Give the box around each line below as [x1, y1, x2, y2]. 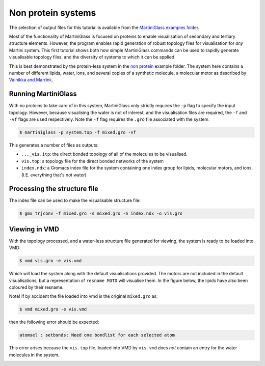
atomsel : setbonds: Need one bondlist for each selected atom [19, 332, 175, 338]
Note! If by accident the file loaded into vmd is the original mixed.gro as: [9, 293, 158, 299]
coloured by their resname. [9, 284, 64, 290]
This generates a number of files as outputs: [9, 142, 99, 148]
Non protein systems [9, 7, 96, 18]
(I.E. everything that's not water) [21, 172, 87, 178]
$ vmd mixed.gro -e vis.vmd [19, 307, 87, 312]
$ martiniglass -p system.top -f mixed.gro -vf [19, 129, 136, 135]
